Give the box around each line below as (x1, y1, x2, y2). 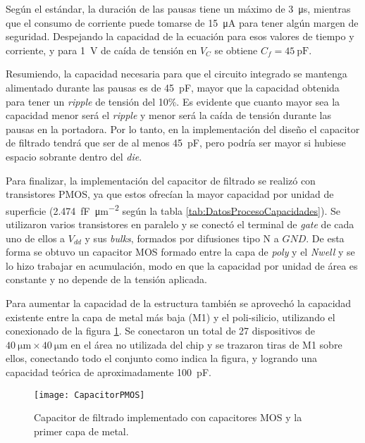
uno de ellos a (6, 230, 66, 245)
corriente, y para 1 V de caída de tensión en (6, 42, 197, 57)
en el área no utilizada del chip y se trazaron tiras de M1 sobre (70, 337, 342, 351)
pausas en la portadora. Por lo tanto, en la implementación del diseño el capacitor (6, 121, 360, 136)
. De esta (306, 230, 345, 245)
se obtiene (214, 42, 258, 57)
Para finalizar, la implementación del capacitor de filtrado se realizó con (6, 173, 316, 187)
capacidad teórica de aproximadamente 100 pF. (6, 364, 211, 379)
